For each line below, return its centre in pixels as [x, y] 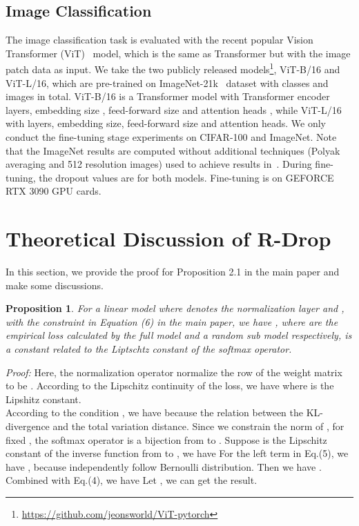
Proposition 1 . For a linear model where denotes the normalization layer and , [175, 308]
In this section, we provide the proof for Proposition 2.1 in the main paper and [173, 272]
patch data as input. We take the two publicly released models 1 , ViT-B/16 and [173, 68]
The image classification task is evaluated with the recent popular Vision [159, 40]
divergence [28, 426]
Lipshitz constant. [43, 399]
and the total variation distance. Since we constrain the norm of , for [198, 426]
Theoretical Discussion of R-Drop [168, 238]
